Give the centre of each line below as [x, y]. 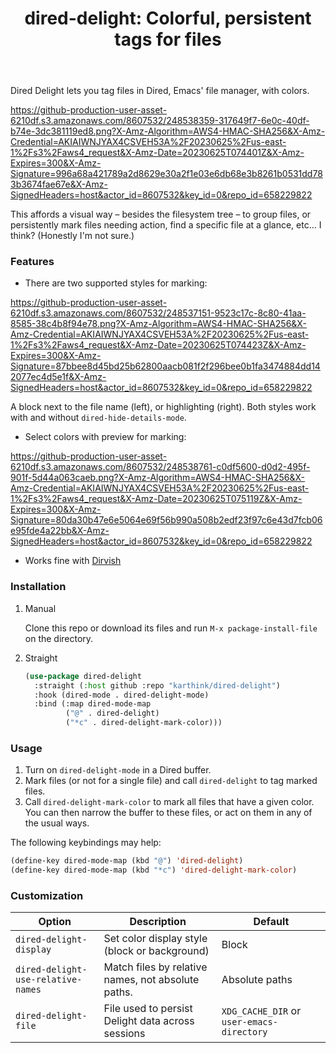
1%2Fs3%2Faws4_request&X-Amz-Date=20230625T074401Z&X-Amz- [157, 153]
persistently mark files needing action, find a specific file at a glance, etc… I [166, 225]
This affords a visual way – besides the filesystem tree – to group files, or [161, 214]
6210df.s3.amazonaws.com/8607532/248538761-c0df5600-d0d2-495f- [160, 467]
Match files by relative [155, 967]
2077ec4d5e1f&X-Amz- [58, 377]
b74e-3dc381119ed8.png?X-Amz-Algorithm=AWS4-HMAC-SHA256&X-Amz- [168, 131]
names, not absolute [151, 980]
